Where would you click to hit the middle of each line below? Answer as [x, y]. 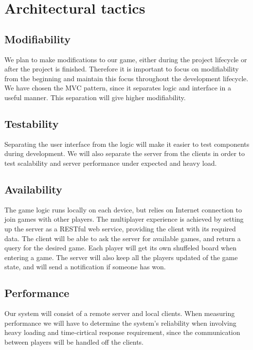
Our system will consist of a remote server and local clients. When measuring [120, 313]
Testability [32, 123]
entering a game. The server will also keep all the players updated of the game [121, 257]
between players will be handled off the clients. [74, 341]
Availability [33, 189]
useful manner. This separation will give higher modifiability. [95, 97]
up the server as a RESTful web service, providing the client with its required [120, 228]
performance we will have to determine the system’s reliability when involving [120, 323]
